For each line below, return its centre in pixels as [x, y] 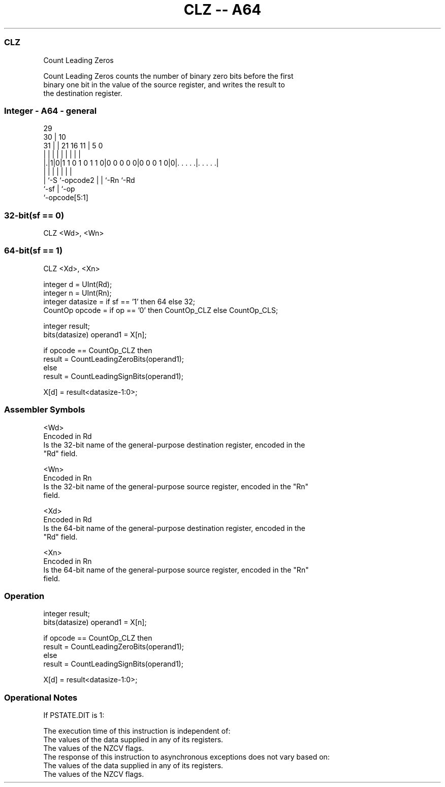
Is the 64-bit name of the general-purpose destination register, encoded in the [174, 528]
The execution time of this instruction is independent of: [137, 731]
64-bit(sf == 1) [34, 251]
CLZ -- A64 [222, 10]
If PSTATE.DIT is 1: [74, 715]
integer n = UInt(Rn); [77, 293]
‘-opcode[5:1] [66, 198]
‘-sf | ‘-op [59, 189]
